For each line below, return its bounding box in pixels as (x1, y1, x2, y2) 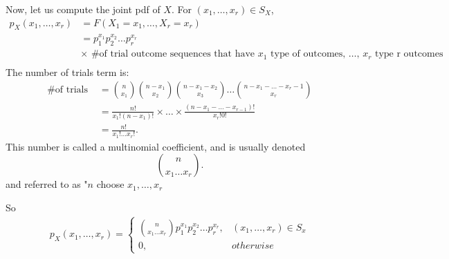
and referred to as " (6, 177, 88, 191)
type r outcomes (375, 49, 443, 59)
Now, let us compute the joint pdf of (6, 2, 161, 16)
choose (96, 177, 125, 191)
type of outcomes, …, (271, 49, 360, 59)
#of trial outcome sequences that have (91, 49, 255, 59)
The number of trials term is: (6, 64, 129, 79)
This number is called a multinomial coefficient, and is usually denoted (6, 139, 306, 153)
